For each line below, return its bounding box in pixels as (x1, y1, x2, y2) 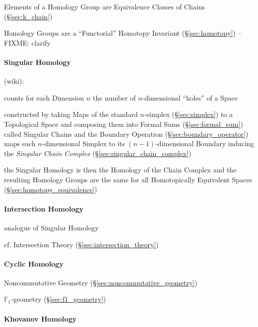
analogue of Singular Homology (4, 222, 99, 232)
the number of (93, 92, 136, 103)
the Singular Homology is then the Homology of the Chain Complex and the (4, 164, 237, 175)
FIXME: (4, 37, 29, 48)
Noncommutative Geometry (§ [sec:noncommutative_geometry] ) (4, 277, 197, 287)
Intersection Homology (4, 203, 84, 214)
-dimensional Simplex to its (42, 138, 125, 149)
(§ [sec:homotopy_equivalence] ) (4, 184, 97, 194)
